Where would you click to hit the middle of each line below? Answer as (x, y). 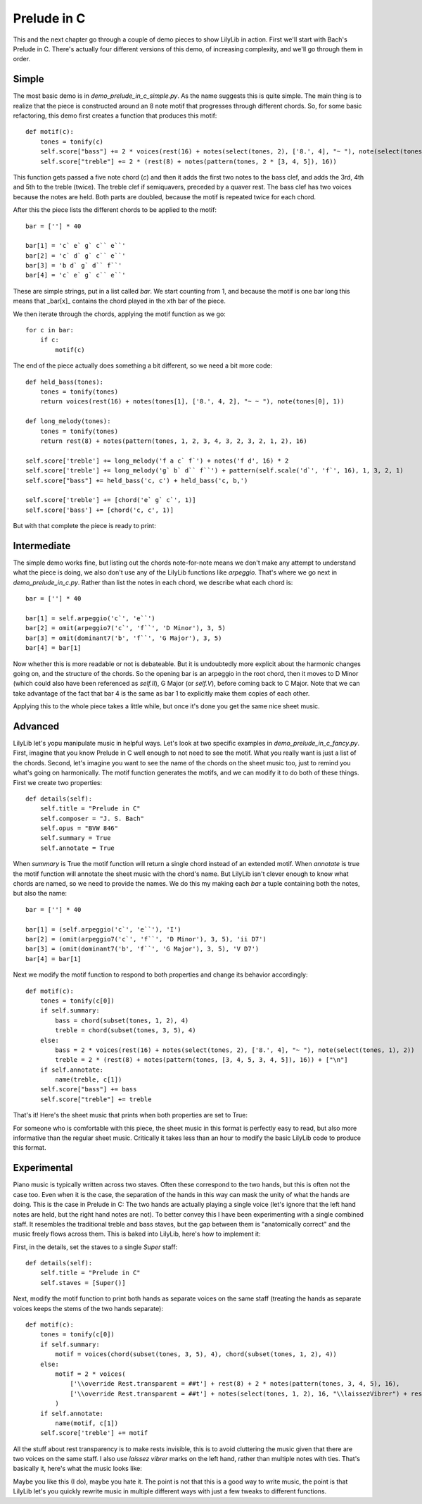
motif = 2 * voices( (90, 1374)
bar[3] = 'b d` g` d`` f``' (74, 265)
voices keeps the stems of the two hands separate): (88, 1308)
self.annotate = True (77, 848)
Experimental (43, 1168)
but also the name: (40, 894)
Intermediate (42, 546)
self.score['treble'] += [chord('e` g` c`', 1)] (111, 500)
